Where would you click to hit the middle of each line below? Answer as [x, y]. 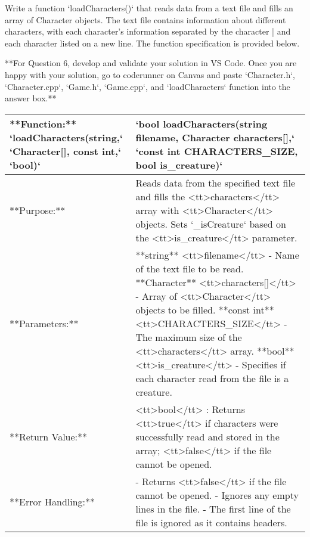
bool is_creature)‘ [179, 164]
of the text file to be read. [190, 268]
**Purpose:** [38, 210]
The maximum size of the [189, 337]
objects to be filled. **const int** [205, 309]
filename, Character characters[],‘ [215, 137]
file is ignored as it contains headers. [211, 522]
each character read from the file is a [212, 378]
